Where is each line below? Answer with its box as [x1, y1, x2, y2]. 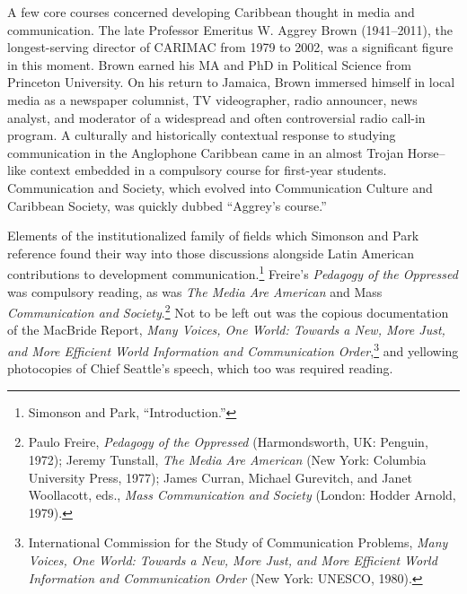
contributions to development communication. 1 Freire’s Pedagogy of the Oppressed [7, 262, 458, 283]
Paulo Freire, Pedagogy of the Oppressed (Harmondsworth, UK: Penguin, [28, 432, 428, 451]
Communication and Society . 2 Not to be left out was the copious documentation [7, 301, 449, 321]
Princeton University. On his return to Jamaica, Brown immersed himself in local [7, 73, 455, 92]
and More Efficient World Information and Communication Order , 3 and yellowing [7, 339, 459, 360]
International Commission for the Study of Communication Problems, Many [28, 533, 448, 552]
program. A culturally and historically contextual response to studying [7, 126, 396, 144]
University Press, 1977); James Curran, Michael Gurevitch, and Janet [28, 467, 412, 486]
